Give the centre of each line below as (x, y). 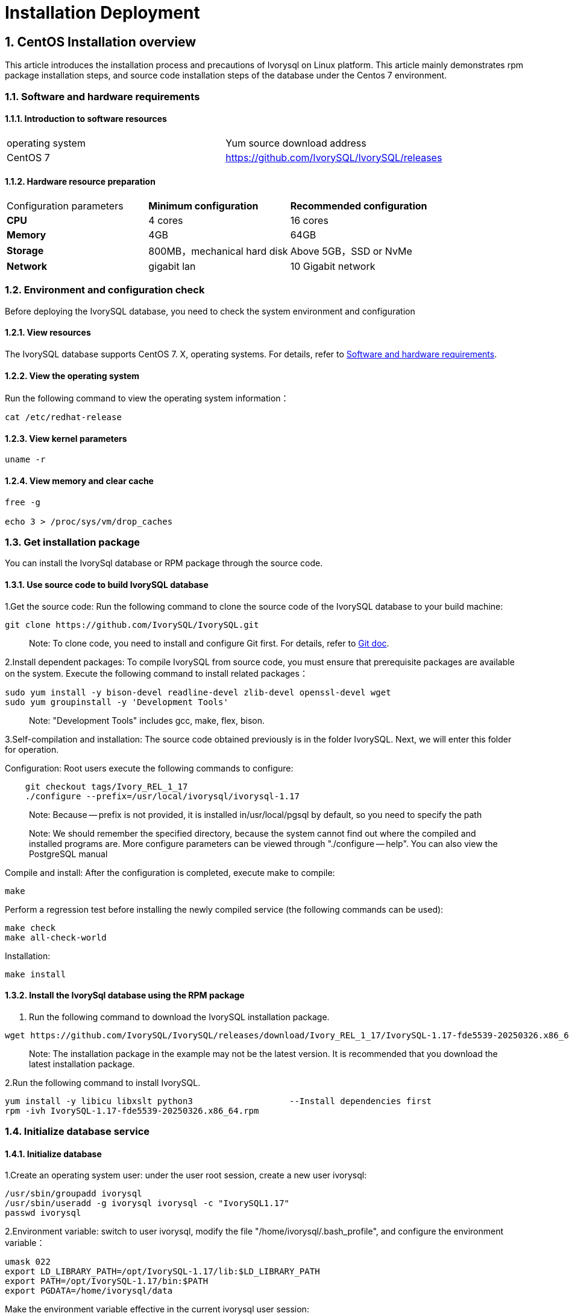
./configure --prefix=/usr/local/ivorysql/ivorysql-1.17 (162, 796)
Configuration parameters (65, 206)
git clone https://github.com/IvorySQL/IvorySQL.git (132, 624)
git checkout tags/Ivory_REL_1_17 (106, 786)
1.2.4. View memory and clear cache (79, 481)
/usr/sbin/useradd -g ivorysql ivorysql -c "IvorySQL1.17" (147, 1203)
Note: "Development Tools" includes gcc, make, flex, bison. (147, 720)
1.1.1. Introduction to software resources (86, 119)
